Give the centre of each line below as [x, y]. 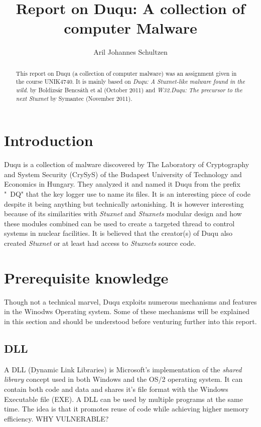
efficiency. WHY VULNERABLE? [56, 418]
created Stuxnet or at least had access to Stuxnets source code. [100, 243]
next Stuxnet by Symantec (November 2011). [74, 98]
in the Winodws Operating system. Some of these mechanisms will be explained [127, 311]
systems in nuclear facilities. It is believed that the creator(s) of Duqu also [118, 233]
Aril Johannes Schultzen [130, 52]
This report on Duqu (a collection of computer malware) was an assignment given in [126, 73]
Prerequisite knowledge [86, 277]
